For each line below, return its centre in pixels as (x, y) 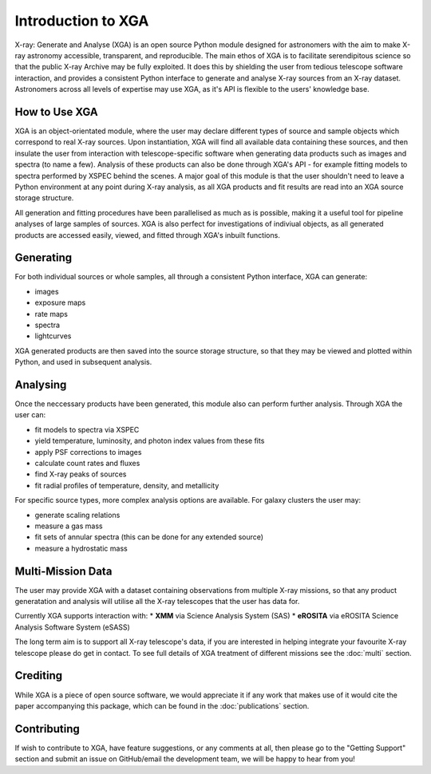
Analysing (41, 384)
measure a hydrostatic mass (81, 548)
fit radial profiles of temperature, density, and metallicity (127, 485)
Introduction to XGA (82, 21)
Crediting (39, 675)
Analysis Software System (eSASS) (73, 627)
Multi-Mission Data (63, 571)
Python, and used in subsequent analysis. (83, 362)
